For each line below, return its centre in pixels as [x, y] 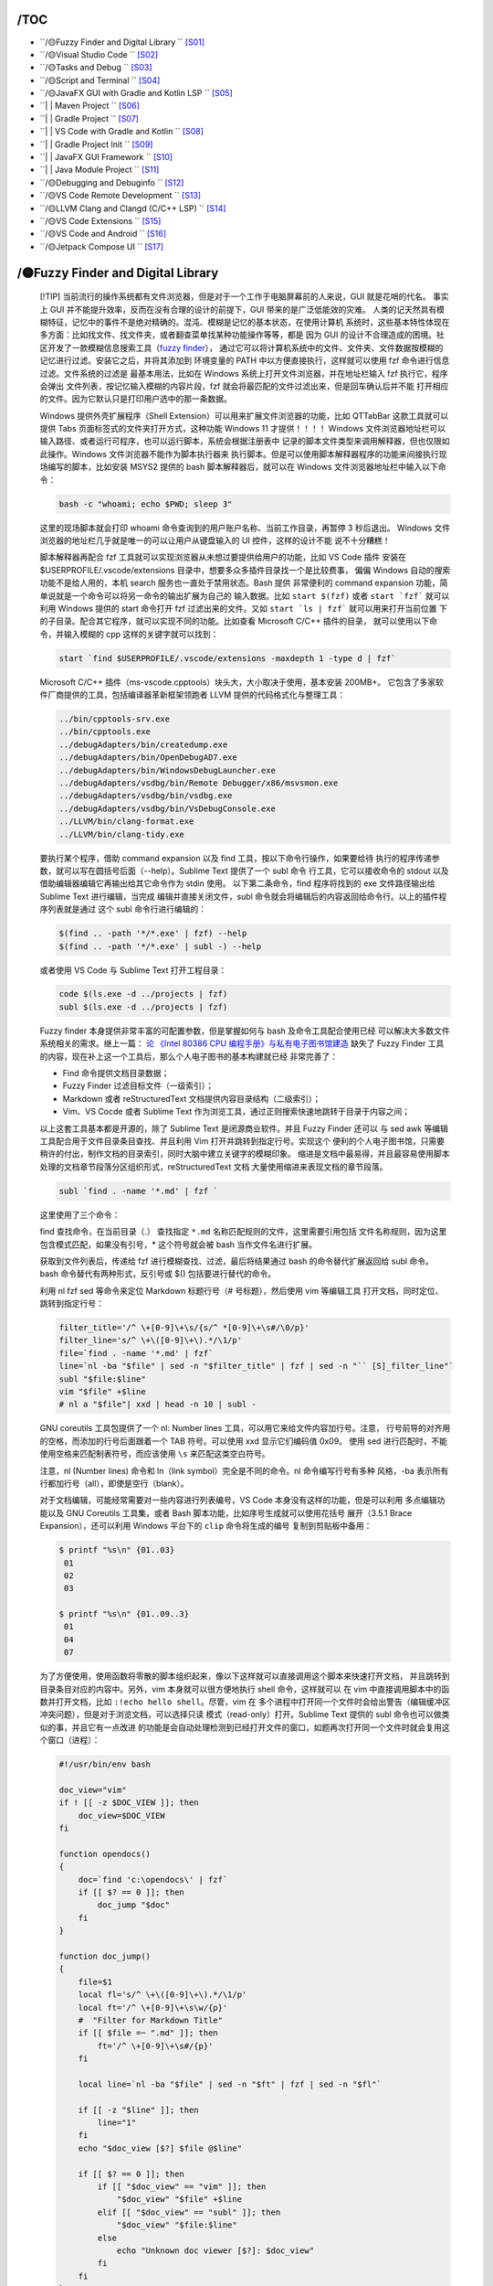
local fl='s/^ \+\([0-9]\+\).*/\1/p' [163, 1995]
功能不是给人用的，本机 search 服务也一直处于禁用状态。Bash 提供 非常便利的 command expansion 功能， [240, 583]
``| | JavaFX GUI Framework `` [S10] [106, 157]
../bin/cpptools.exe [105, 732]
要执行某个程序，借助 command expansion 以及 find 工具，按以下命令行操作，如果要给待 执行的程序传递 [236, 858]
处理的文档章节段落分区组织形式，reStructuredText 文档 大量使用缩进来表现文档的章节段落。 [214, 1167]
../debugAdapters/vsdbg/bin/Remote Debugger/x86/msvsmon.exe [199, 783]
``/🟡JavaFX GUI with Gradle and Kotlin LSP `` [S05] [136, 93]
